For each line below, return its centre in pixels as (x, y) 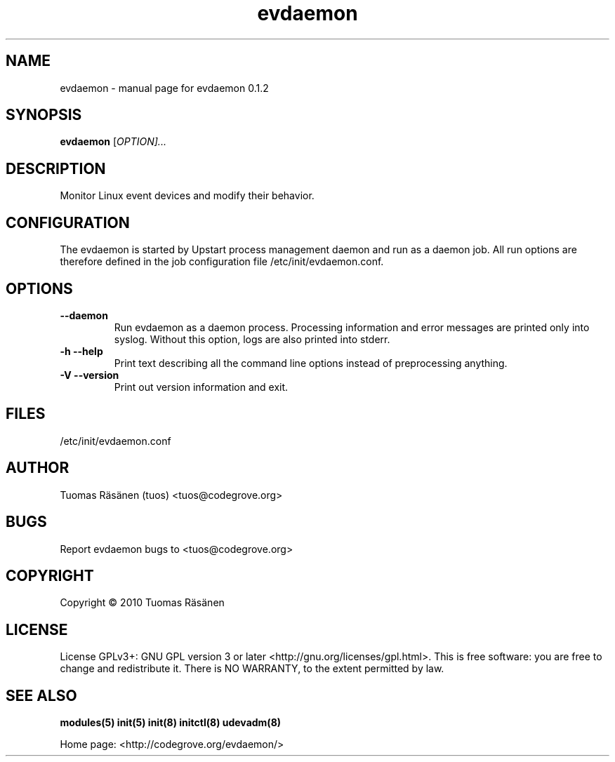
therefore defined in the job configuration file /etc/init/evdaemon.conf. (222, 262)
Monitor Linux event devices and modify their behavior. (187, 196)
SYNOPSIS (44, 115)
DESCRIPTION (56, 168)
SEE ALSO (41, 695)
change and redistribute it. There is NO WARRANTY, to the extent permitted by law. (252, 669)
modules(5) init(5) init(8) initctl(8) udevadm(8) (171, 723)
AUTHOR (38, 468)
